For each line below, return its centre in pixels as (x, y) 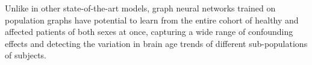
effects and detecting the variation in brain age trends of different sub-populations (156, 43)
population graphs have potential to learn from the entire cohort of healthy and (152, 20)
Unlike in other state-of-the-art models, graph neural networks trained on (140, 8)
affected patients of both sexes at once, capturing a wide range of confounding (149, 32)
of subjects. (26, 55)
